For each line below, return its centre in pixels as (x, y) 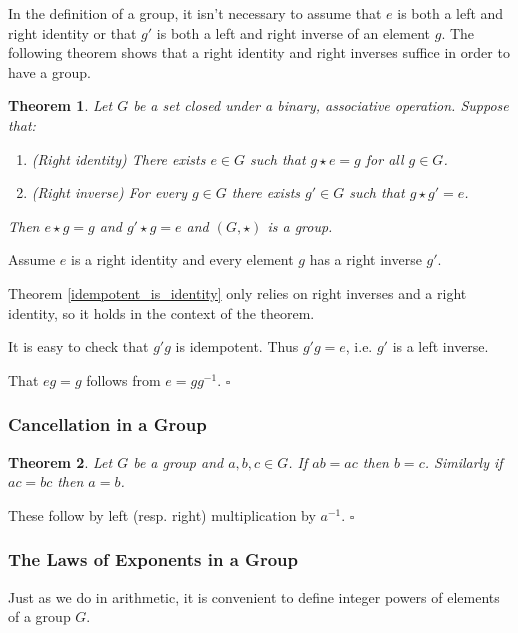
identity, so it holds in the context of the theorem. (161, 312)
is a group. (300, 225)
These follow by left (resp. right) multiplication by (162, 514)
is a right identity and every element (182, 259)
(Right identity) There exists (118, 158)
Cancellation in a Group (107, 424)
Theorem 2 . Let (60, 461)
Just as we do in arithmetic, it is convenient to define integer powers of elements (254, 596)
